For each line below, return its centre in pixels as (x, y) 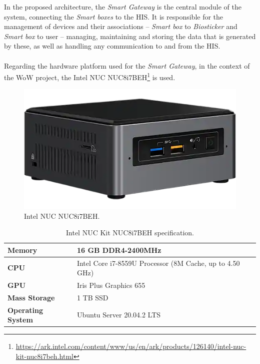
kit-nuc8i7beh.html (44, 356)
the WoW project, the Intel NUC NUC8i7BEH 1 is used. (90, 76)
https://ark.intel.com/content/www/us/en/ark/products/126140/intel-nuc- (131, 346)
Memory (22, 250)
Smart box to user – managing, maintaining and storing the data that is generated (130, 36)
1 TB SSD (92, 297)
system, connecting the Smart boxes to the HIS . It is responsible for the (114, 16)
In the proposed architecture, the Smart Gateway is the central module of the (123, 7)
